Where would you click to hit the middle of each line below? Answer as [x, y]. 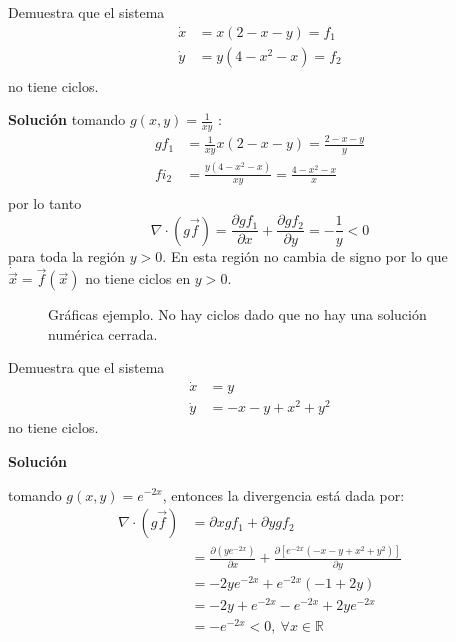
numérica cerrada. [103, 333]
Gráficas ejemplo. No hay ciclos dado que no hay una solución [237, 314]
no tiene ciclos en [138, 278]
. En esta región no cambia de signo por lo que [305, 256]
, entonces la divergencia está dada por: [283, 494]
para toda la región [67, 256]
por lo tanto [45, 203]
